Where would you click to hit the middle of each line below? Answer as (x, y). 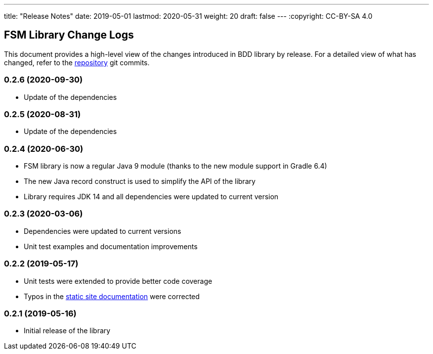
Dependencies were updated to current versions (103, 231)
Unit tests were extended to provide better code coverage (118, 281)
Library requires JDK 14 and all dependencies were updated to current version (151, 197)
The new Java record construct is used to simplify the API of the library (140, 181)
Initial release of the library (67, 331)
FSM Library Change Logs (69, 35)
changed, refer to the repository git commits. (77, 62)
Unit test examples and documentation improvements (111, 246)
